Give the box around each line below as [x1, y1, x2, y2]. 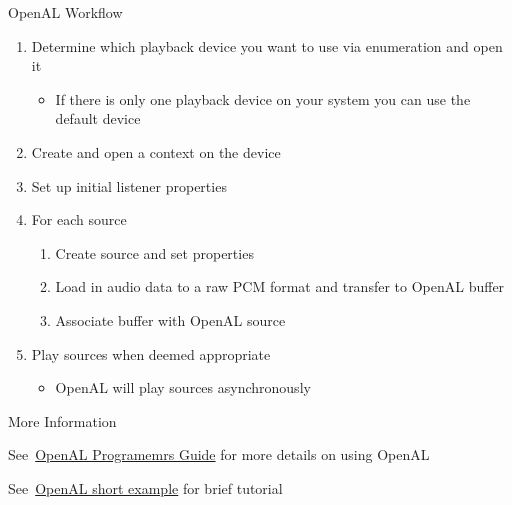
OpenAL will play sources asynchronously [55, 377, 311, 398]
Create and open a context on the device [31, 141, 281, 162]
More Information [8, 410, 117, 431]
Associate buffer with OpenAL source [55, 309, 286, 330]
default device [55, 108, 141, 129]
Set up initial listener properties [31, 175, 227, 196]
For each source [31, 209, 127, 230]
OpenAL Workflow [8, 2, 123, 22]
